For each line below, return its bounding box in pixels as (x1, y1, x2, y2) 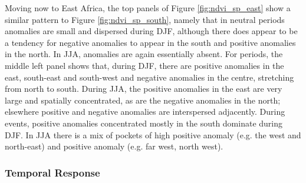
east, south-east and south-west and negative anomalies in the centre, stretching (5, 71, 294, 83)
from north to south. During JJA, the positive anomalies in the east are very (5, 82, 282, 95)
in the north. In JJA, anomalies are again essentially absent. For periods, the (5, 48, 283, 60)
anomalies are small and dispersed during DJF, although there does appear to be (5, 25, 298, 37)
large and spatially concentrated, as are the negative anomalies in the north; (5, 94, 281, 106)
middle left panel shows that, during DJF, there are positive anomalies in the (5, 59, 284, 71)
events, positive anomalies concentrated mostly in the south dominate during (5, 117, 283, 129)
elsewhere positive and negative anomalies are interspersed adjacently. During (5, 105, 285, 118)
